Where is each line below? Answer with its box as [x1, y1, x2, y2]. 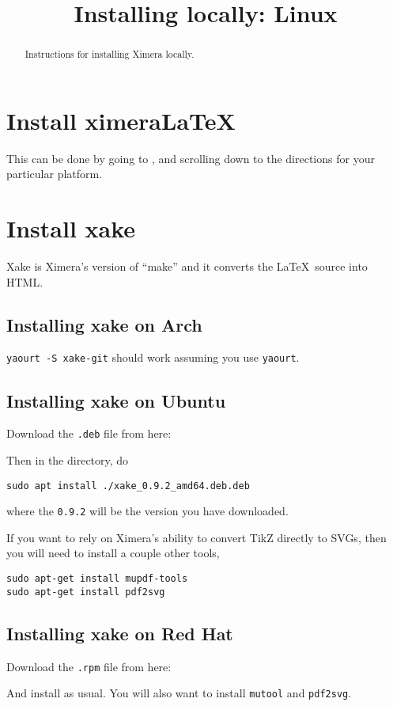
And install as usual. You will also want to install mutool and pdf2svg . [6, 685, 352, 701]
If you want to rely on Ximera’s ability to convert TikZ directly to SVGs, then [6, 529, 387, 545]
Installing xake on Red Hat [6, 621, 233, 645]
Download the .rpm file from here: [6, 658, 172, 674]
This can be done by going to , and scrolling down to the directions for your [6, 150, 375, 166]
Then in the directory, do [6, 451, 129, 468]
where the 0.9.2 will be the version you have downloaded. [6, 503, 289, 519]
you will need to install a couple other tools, [6, 545, 220, 561]
